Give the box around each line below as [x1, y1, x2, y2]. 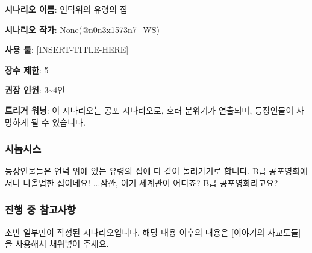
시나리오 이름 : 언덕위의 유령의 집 [5, 3, 128, 15]
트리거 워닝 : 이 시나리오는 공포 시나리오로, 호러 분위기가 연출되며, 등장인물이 [5, 103, 294, 116]
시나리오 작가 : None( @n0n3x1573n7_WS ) [5, 23, 160, 35]
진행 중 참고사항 [5, 202, 76, 217]
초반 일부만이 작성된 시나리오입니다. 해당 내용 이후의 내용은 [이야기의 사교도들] [5, 225, 301, 238]
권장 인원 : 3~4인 [5, 84, 66, 96]
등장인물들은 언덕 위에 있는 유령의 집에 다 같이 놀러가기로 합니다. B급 [5, 165, 266, 177]
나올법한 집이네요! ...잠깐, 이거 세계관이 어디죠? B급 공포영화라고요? [23, 176, 278, 189]
